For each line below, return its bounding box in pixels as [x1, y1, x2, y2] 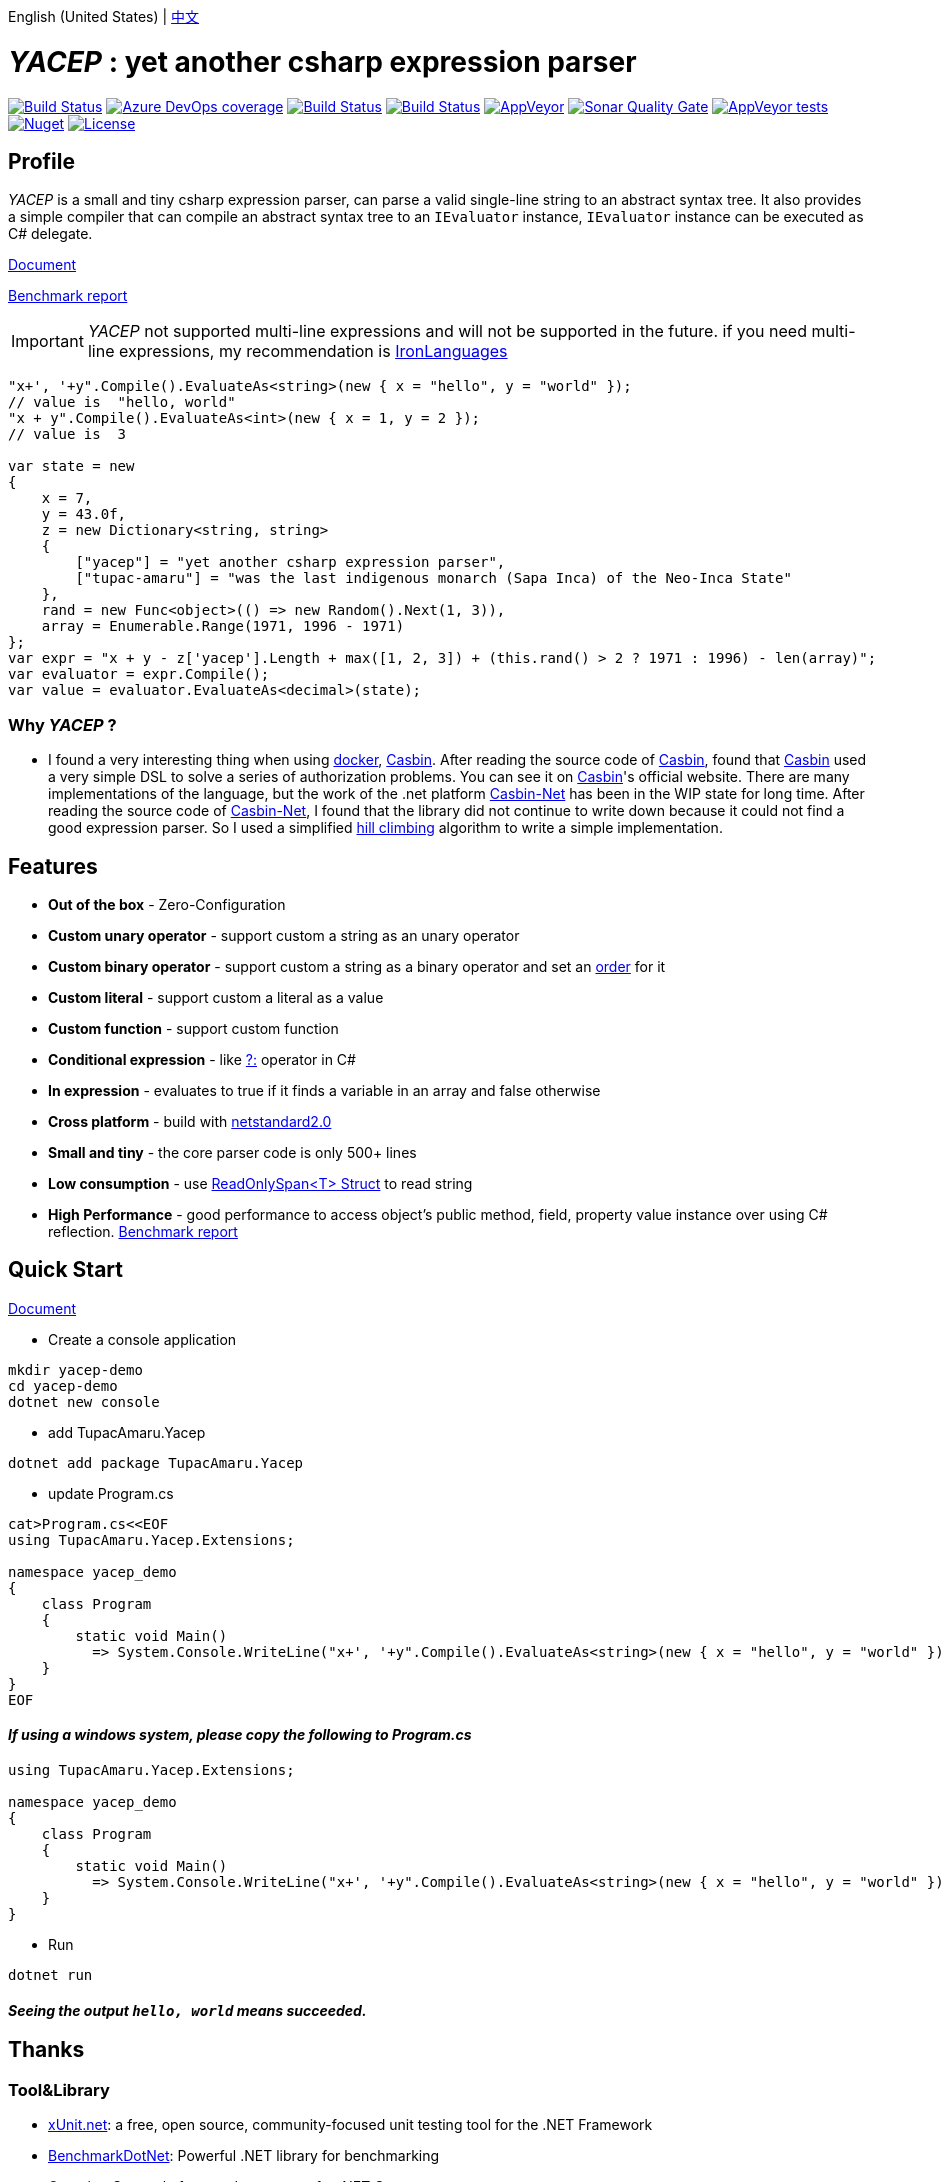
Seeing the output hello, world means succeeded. [8, 2001, 367, 2019]
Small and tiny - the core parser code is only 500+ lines [48, 1143, 417, 1161]
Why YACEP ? [8, 714, 117, 735]
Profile [8, 148, 75, 174]
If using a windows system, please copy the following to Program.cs [8, 1726, 472, 1744]
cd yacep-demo [8, 1377, 118, 1394]
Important [11, 331, 84, 352]
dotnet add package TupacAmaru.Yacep [8, 1454, 304, 1471]
